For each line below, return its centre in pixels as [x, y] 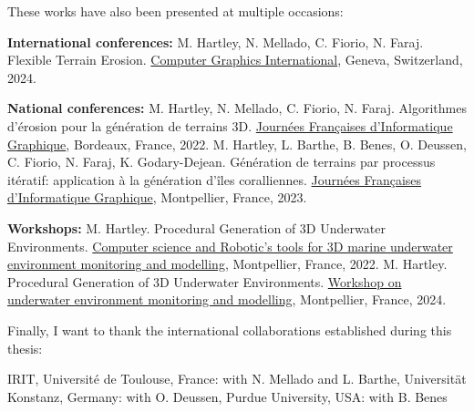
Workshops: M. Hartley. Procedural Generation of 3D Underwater [196, 227]
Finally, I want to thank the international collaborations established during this [230, 330]
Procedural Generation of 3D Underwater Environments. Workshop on [205, 281]
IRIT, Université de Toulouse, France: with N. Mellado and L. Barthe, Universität [237, 379]
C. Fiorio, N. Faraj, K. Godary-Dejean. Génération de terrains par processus [222, 162]
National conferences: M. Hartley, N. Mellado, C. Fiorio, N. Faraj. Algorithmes [237, 108]
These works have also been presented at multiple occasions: [175, 11]
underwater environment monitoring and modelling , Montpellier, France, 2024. [227, 299]
